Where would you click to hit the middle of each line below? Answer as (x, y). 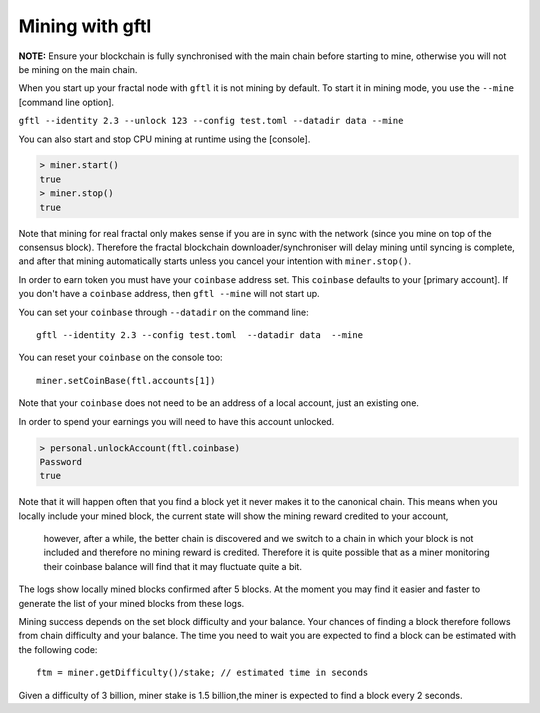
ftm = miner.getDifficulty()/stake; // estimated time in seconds (202, 673)
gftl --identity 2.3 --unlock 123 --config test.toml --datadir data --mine (211, 121)
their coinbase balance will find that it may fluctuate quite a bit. (172, 566)
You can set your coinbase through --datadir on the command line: (163, 312)
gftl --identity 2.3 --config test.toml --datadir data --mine (200, 334)
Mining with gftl (85, 26)
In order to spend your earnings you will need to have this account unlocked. (176, 421)
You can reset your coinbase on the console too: (121, 357)
